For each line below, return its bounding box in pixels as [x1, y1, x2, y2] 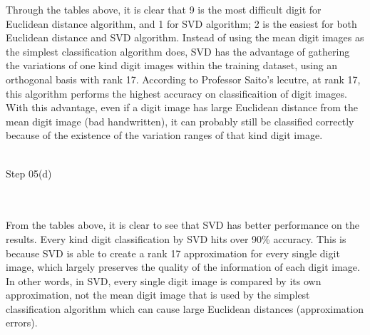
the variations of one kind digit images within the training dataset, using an [6, 58, 338, 73]
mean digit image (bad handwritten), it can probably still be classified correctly [6, 113, 354, 128]
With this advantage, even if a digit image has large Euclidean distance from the [6, 100, 359, 115]
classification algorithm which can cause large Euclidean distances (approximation [6, 301, 364, 316]
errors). [6, 315, 38, 330]
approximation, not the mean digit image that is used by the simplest [6, 287, 310, 302]
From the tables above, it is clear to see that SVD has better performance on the [6, 217, 359, 232]
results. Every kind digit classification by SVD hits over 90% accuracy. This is [6, 231, 346, 246]
